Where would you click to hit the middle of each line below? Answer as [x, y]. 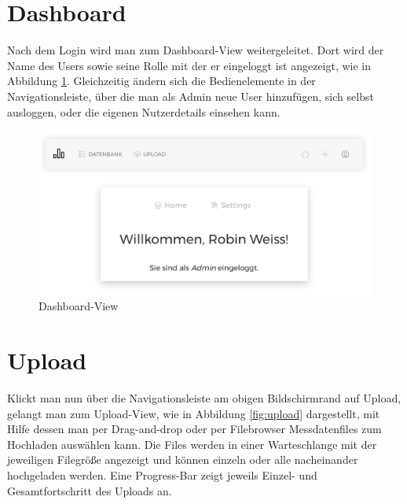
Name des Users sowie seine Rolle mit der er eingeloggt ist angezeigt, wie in [189, 65]
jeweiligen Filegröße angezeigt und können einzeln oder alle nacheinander [183, 460]
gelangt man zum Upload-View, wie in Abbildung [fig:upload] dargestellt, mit [194, 413]
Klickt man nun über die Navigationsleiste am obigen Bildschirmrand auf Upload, [204, 398]
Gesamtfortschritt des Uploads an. [90, 490]
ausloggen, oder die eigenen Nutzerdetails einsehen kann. [144, 111]
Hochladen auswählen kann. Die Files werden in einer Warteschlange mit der [192, 444]
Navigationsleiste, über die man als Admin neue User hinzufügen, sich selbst [191, 96]
